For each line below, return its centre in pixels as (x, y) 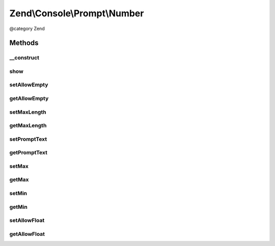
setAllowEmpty (29, 85)
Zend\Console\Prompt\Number (77, 13)
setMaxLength (28, 112)
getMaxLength (28, 126)
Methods (24, 43)
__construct (24, 58)
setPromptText (28, 139)
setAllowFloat (27, 221)
